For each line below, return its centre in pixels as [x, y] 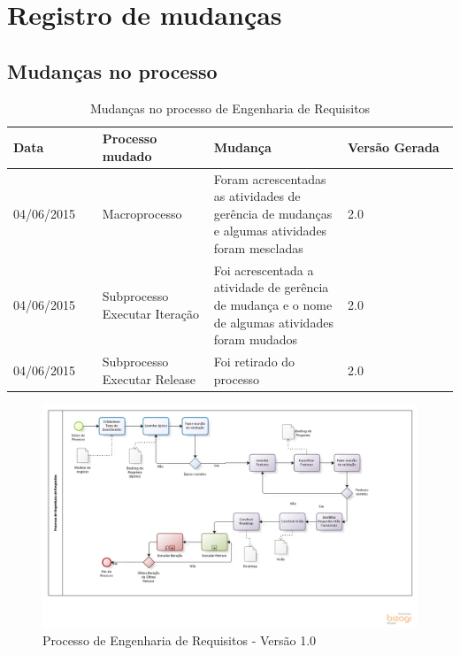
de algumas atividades [273, 322]
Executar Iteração [150, 313]
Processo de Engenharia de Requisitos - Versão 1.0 [180, 640]
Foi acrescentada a [264, 270]
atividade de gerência [271, 287]
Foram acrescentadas [270, 178]
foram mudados [256, 339]
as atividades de [257, 196]
